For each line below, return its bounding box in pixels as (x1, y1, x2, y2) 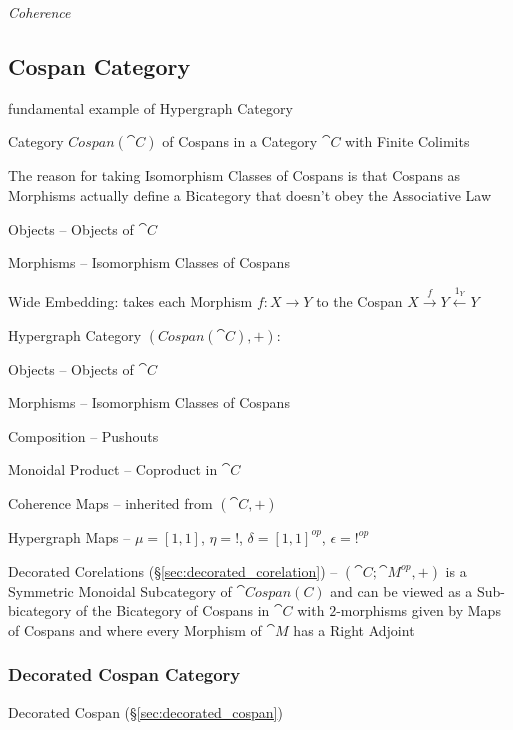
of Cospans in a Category (162, 131, 318, 152)
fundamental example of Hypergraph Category (8, 97, 293, 118)
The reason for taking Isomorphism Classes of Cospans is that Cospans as (8, 165, 461, 186)
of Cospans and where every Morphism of (8, 619, 262, 640)
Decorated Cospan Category (8, 662, 241, 687)
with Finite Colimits (345, 131, 470, 152)
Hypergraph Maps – (8, 526, 131, 547)
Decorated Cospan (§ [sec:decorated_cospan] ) (8, 701, 283, 722)
